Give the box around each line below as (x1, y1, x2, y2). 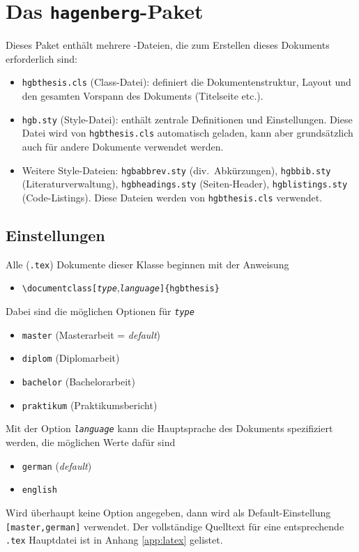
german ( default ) (22, 458, 92, 473)
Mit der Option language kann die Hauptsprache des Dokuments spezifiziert (6, 421, 333, 436)
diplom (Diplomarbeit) (22, 351, 120, 365)
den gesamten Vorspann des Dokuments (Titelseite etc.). (22, 89, 263, 103)
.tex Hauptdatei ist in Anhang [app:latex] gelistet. (6, 532, 223, 547)
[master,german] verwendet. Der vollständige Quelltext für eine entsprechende (6, 519, 344, 533)
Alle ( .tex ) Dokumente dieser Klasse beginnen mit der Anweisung (6, 256, 289, 271)
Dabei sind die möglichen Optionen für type (6, 304, 194, 319)
